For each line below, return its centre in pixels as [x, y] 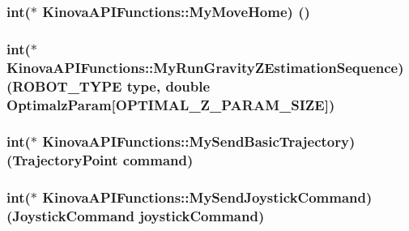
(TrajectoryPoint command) [100, 160]
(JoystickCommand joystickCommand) [136, 216]
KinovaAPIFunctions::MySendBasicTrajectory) [199, 141]
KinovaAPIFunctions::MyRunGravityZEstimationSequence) [205, 67]
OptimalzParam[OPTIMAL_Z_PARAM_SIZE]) [171, 104]
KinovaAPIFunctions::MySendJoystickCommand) [207, 197]
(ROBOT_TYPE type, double [109, 86]
